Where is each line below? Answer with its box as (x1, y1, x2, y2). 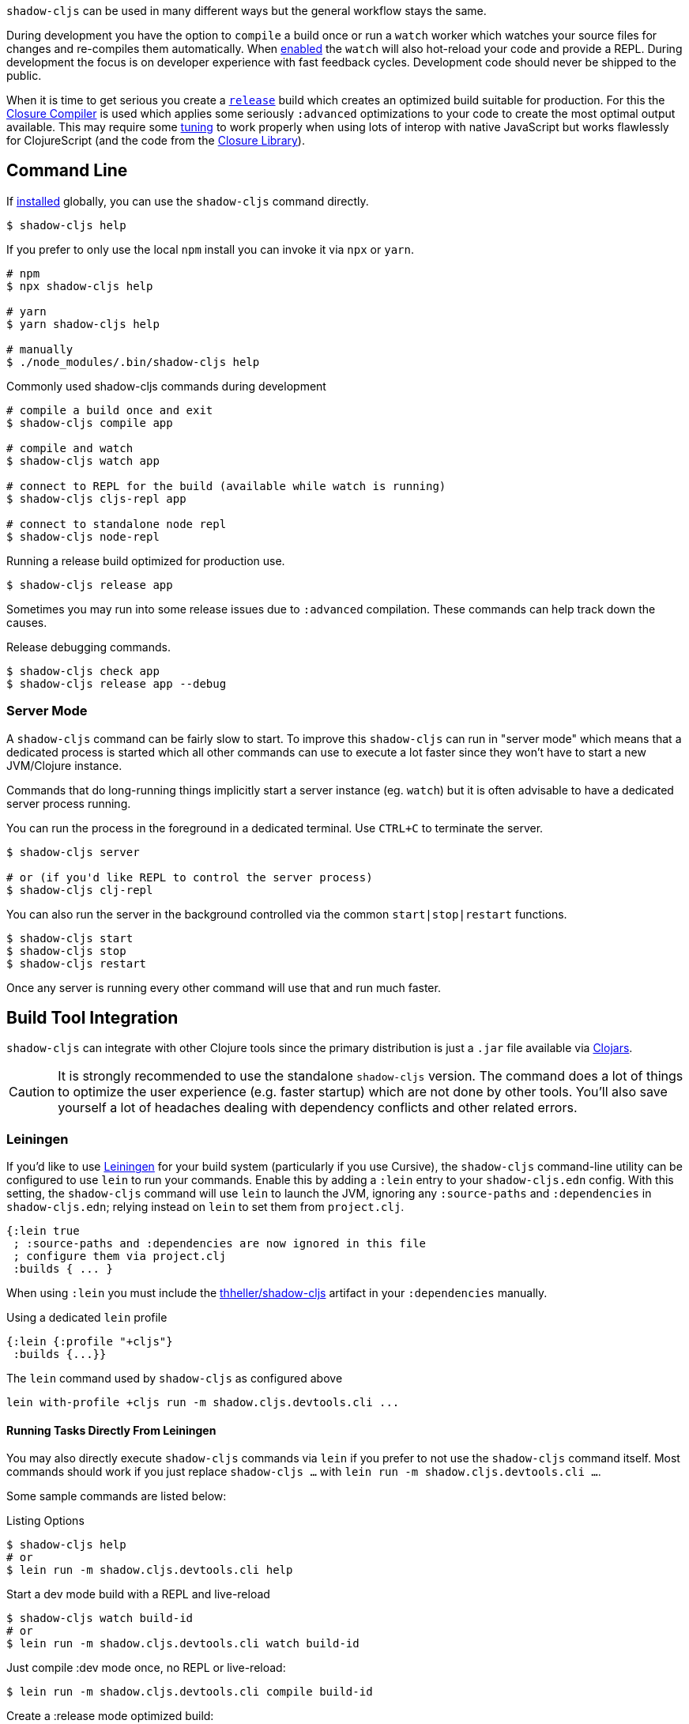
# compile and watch (6, 441, 134, 455)
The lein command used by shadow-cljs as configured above (6, 1371, 343, 1386)
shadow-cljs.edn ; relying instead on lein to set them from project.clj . (6, 1200, 405, 1214)
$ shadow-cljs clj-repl (6, 883, 153, 896)
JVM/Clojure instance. (6, 758, 122, 772)
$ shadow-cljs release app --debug (6, 677, 227, 690)
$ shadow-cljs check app (6, 664, 160, 677)
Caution (9, 1084, 55, 1100)
